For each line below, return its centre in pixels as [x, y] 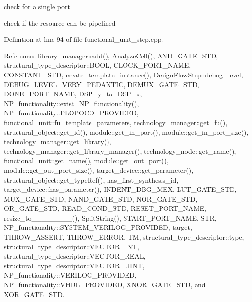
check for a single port [37, 6]
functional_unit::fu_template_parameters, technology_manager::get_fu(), [116, 122]
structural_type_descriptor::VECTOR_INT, [72, 246]
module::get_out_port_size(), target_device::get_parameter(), [99, 170]
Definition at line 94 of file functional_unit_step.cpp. [84, 39]
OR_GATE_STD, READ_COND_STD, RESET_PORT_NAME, [105, 208]
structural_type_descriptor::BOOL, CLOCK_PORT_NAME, [98, 65]
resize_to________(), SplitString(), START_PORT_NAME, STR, [110, 217]
